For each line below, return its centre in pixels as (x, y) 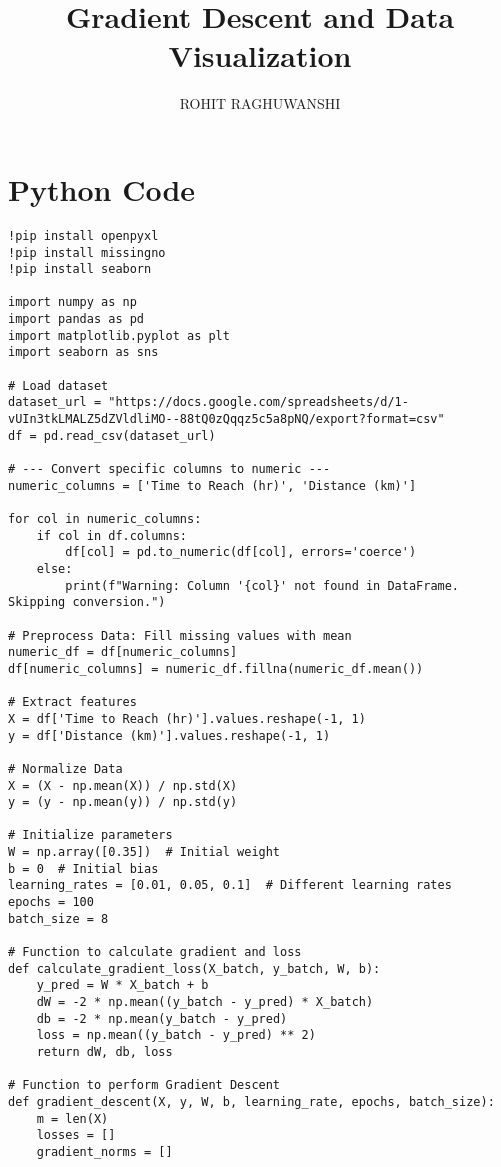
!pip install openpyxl (83, 235)
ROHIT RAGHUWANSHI (260, 103)
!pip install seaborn (80, 269)
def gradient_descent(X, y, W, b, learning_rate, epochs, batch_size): (251, 1101)
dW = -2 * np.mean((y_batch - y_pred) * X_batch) (205, 1002)
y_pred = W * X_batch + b (122, 985)
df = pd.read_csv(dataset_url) (112, 435)
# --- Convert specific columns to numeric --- (169, 469)
